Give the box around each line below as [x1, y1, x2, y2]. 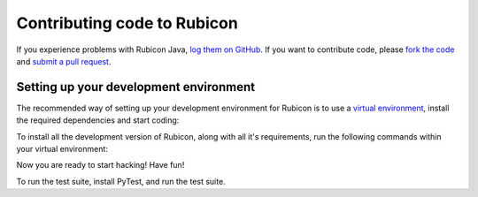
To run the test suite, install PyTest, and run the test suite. [16, 176, 226, 186]
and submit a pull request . [16, 56, 112, 66]
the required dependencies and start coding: [16, 115, 180, 125]
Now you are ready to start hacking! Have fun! [16, 160, 185, 170]
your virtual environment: [16, 144, 108, 155]
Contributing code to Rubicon [16, 13, 238, 33]
